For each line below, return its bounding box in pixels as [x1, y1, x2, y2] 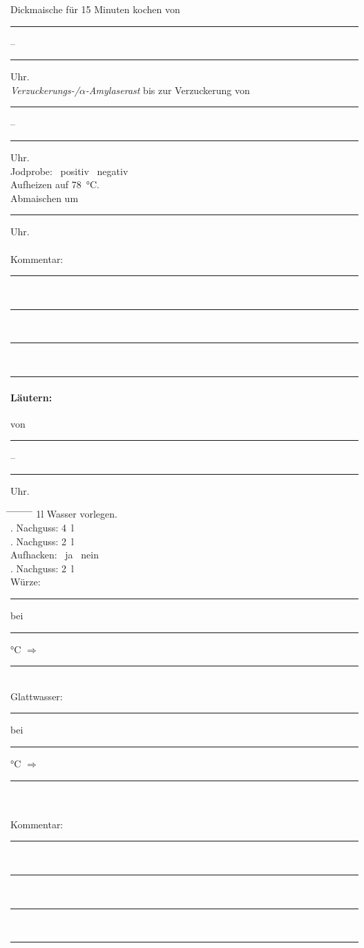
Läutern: [10, 390, 52, 404]
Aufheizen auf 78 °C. [10, 177, 99, 192]
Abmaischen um [10, 190, 79, 205]
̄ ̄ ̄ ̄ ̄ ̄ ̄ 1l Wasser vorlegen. [10, 507, 117, 521]
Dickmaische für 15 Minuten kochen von [10, 2, 180, 16]
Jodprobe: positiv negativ [10, 163, 128, 178]
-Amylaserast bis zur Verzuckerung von [85, 82, 250, 97]
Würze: [10, 574, 41, 589]
